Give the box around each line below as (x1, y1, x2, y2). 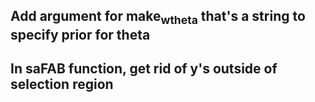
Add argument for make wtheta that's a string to (10, 8, 306, 28)
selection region (10, 75, 114, 93)
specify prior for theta (10, 26, 151, 43)
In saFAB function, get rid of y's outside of (10, 60, 278, 77)
